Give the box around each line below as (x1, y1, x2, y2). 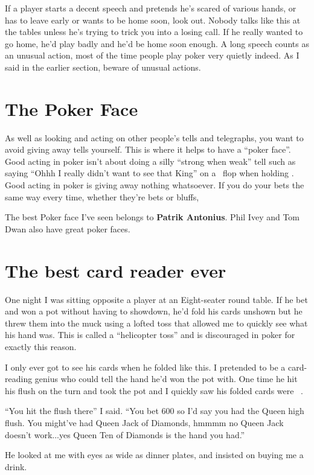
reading (5, 372, 33, 385)
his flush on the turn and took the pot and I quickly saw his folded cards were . (5, 384, 304, 397)
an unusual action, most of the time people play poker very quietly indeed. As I (5, 49, 300, 62)
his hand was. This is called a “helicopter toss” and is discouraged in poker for (5, 328, 295, 341)
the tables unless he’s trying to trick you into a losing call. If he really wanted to (5, 25, 303, 38)
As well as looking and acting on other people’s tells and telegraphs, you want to (5, 131, 304, 144)
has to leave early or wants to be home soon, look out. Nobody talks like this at (5, 13, 301, 26)
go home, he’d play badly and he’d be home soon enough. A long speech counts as (5, 37, 309, 49)
